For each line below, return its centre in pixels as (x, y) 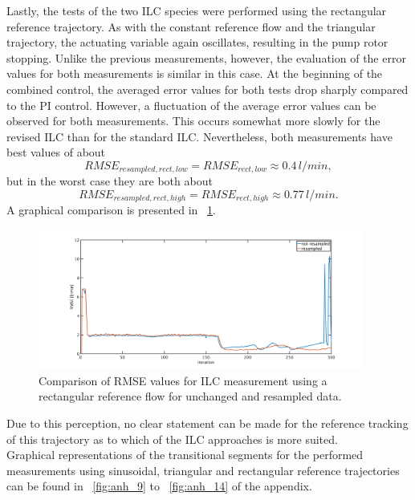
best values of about (56, 152)
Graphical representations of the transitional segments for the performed (185, 455)
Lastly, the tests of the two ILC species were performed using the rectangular (197, 10)
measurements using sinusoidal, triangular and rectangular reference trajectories (203, 470)
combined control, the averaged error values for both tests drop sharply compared (207, 89)
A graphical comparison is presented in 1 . (111, 210)
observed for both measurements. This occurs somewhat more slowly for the (193, 121)
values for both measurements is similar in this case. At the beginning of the (195, 73)
